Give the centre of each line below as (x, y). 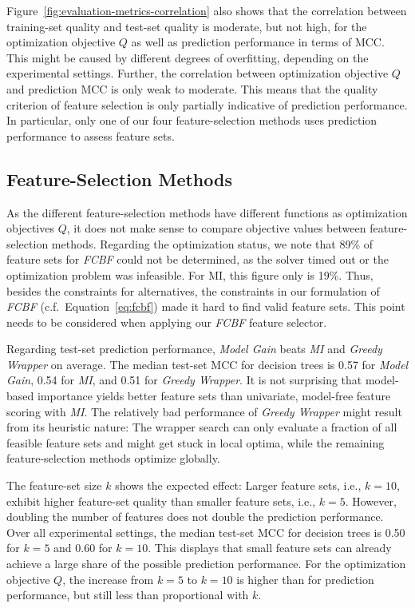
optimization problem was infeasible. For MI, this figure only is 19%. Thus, (190, 274)
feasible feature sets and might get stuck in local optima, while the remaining (196, 442)
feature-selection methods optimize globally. (113, 458)
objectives (30, 228)
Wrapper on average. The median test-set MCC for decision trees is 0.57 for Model (207, 364)
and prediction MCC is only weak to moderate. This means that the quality (192, 88)
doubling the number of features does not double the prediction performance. (195, 517)
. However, (371, 501)
